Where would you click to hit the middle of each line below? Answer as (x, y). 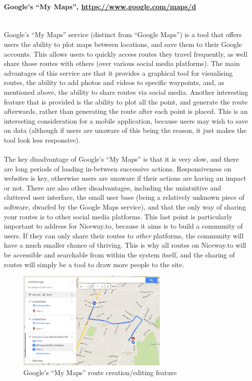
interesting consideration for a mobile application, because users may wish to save (126, 120)
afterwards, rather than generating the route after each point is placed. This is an (126, 111)
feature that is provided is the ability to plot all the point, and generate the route (126, 101)
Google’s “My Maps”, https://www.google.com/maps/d (100, 6)
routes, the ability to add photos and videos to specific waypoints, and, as (114, 82)
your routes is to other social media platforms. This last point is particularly (118, 216)
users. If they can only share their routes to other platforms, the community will (124, 235)
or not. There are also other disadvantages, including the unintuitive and (113, 187)
